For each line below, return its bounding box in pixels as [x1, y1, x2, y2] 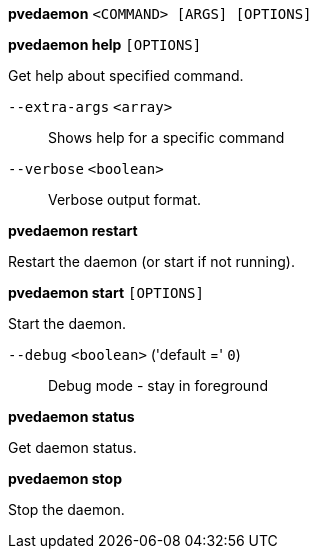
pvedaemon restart [8, 222, 138, 239]
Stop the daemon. [8, 501, 125, 518]
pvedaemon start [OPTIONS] [8, 284, 204, 301]
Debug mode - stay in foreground [48, 377, 268, 394]
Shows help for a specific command [48, 129, 285, 146]
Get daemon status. [8, 439, 137, 456]
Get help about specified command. [8, 67, 244, 84]
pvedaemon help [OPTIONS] [8, 36, 202, 53]
